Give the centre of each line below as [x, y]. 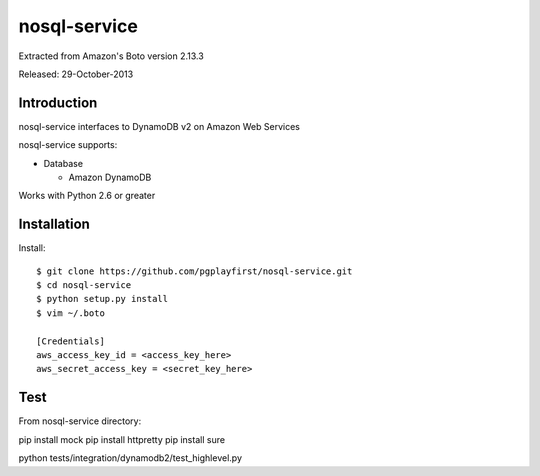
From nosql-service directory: [80, 421]
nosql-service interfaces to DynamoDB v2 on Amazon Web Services [159, 126]
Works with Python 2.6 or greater [87, 196]
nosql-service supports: [68, 145]
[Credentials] [70, 341]
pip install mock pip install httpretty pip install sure [121, 439]
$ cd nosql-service [84, 285]
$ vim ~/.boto [70, 313]
